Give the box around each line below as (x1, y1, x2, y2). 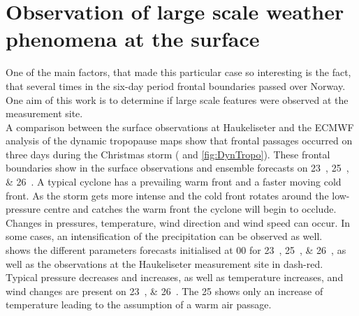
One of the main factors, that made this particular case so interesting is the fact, (6, 65, 351, 80)
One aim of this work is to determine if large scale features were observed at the (6, 92, 349, 107)
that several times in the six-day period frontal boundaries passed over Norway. (6, 78, 346, 93)
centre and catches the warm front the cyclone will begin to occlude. (43, 202, 337, 216)
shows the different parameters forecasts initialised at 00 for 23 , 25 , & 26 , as (6, 243, 346, 257)
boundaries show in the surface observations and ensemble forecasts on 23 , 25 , (6, 160, 349, 175)
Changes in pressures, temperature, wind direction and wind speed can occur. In (6, 215, 350, 230)
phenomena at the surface (6, 24, 260, 53)
